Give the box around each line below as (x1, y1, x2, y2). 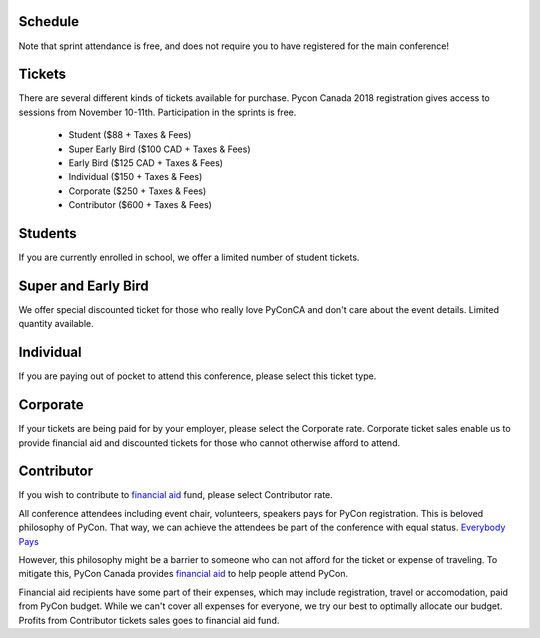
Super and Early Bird (18, 277, 149, 294)
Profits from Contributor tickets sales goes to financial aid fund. (18, 614, 280, 626)
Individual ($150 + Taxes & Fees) (68, 171, 203, 183)
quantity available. (18, 318, 94, 330)
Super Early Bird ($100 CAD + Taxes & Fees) (68, 143, 251, 155)
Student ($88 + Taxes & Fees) (68, 129, 192, 141)
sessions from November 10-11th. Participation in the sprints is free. (18, 106, 297, 118)
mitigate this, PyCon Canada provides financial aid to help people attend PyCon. (18, 568, 349, 580)
